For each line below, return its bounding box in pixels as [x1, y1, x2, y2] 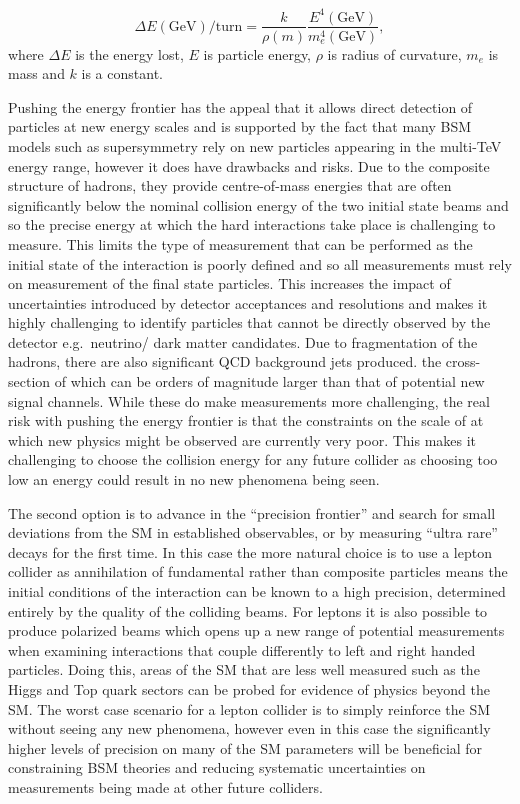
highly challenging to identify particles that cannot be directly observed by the [8, 312, 491, 333]
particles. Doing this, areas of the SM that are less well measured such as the [8, 659, 480, 680]
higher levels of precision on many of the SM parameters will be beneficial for [8, 737, 483, 758]
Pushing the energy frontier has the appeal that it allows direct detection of [8, 96, 473, 117]
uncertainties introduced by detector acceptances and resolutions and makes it [8, 292, 488, 313]
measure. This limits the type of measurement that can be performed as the [8, 233, 473, 254]
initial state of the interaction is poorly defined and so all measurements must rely [8, 253, 512, 274]
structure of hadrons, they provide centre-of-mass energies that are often [8, 175, 452, 196]
